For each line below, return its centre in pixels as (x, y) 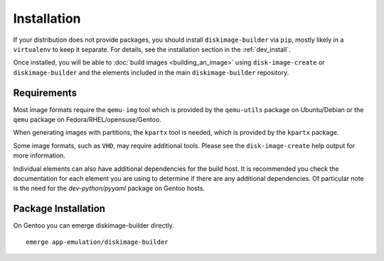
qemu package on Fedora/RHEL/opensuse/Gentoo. (87, 120)
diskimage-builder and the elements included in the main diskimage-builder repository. (151, 72)
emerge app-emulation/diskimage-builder (97, 242)
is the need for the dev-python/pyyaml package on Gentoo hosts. (109, 189)
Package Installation (59, 209)
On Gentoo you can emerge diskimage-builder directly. (94, 226)
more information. (39, 155)
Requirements (45, 93)
